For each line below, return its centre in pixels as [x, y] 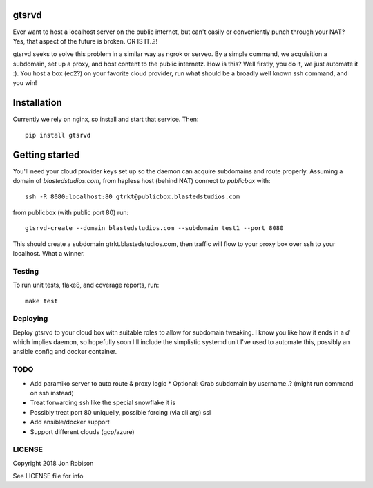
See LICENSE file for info [48, 476]
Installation [37, 103]
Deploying [30, 319]
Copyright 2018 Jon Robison [53, 463]
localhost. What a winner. [49, 254]
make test [41, 301]
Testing [26, 271]
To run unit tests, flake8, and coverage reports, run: [86, 285]
